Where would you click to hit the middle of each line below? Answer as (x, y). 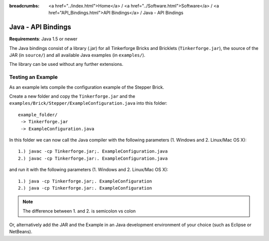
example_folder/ (38, 115)
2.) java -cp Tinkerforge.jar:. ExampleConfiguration (85, 188)
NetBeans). (21, 232)
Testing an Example (34, 77)
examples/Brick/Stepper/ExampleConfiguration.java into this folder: (88, 103)
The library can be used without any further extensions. (66, 64)
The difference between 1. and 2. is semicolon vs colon (79, 211)
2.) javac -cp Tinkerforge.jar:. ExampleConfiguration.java (93, 158)
